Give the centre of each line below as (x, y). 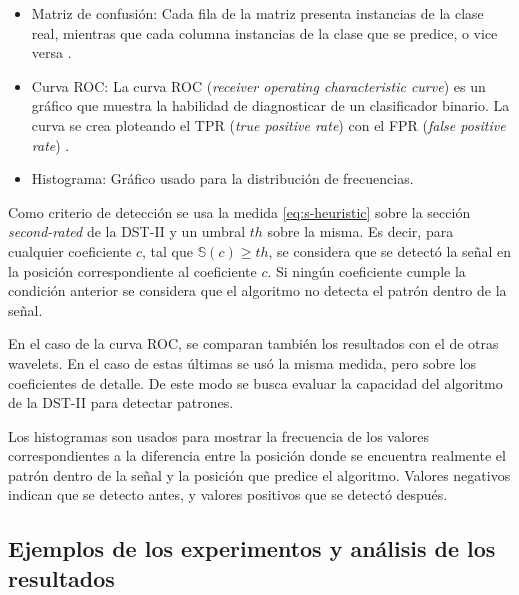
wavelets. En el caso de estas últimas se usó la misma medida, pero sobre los (242, 362)
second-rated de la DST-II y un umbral (127, 231)
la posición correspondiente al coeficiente (132, 270)
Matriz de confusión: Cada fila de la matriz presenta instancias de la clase (257, 13)
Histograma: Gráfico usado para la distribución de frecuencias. (222, 178)
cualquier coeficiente (70, 250)
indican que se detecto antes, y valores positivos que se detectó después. (228, 494)
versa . (51, 52)
